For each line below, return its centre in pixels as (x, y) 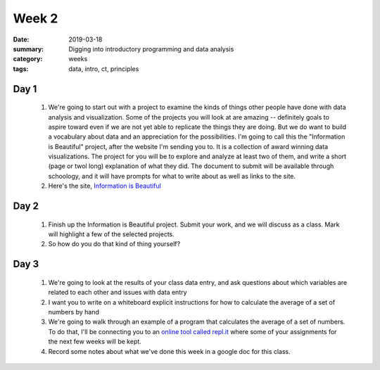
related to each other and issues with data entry (118, 293)
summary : (28, 49)
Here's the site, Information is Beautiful (104, 186)
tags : (21, 69)
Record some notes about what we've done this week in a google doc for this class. (170, 351)
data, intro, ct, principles (104, 69)
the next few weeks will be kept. (95, 342)
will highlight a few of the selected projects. (112, 234)
